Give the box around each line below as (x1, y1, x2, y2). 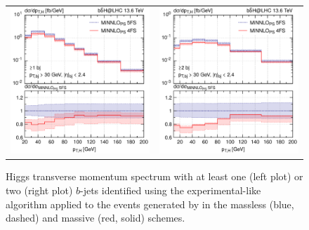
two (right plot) (6, 183, 73, 198)
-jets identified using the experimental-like (80, 183, 261, 198)
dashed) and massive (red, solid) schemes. (6, 210, 185, 225)
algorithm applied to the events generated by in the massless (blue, (6, 196, 294, 211)
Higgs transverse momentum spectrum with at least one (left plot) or (6, 169, 303, 184)
